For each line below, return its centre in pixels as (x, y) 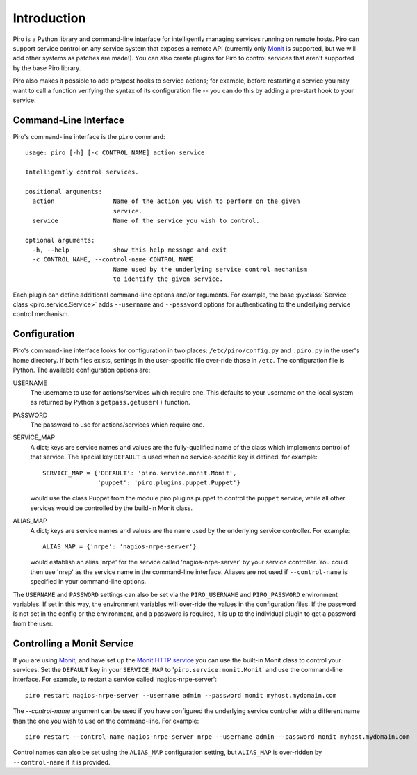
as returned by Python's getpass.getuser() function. (110, 402)
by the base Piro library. (47, 68)
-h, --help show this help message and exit (130, 250)
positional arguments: (64, 191)
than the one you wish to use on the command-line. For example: (106, 721)
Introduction (49, 18)
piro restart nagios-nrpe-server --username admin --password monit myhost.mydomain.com (181, 695)
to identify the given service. (168, 279)
